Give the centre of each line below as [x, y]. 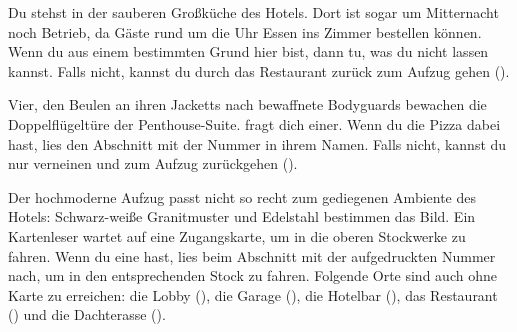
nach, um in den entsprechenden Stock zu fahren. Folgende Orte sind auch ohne [252, 275]
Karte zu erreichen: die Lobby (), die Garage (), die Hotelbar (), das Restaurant [253, 294]
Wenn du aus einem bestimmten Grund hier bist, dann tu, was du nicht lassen [248, 51]
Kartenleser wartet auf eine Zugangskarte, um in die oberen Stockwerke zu [237, 235]
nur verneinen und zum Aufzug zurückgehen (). [153, 163]
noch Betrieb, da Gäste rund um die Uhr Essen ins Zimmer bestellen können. [245, 31]
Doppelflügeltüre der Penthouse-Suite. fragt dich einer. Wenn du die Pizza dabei [254, 123]
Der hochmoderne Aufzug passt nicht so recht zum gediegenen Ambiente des [242, 196]
